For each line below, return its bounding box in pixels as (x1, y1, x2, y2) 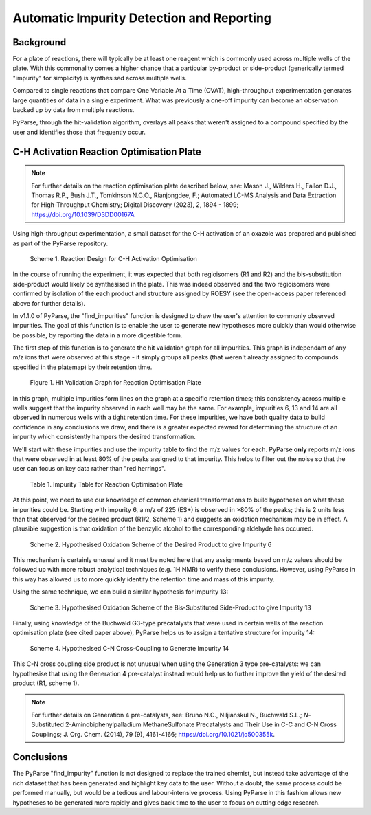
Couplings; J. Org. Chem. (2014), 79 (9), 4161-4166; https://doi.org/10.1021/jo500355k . (31, 730, 275, 738)
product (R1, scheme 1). (12, 679, 80, 687)
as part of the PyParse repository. (12, 239, 109, 247)
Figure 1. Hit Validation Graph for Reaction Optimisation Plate (30, 379, 202, 387)
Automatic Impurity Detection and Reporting (12, 10, 271, 25)
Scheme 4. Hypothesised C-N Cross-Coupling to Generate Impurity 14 (30, 644, 229, 652)
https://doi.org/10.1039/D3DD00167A (31, 210, 135, 219)
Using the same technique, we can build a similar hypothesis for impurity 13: (12, 588, 229, 596)
